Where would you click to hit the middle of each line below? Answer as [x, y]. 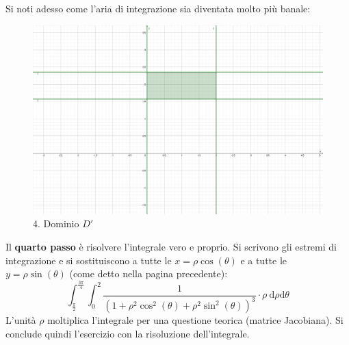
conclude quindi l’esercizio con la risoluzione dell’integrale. [128, 333]
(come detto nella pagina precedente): [148, 273]
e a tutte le [264, 260]
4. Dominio [56, 223]
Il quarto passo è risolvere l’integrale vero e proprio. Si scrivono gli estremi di [171, 246]
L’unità [21, 320]
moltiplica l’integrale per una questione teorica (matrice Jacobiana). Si [195, 320]
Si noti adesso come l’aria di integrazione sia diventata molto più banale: [158, 8]
